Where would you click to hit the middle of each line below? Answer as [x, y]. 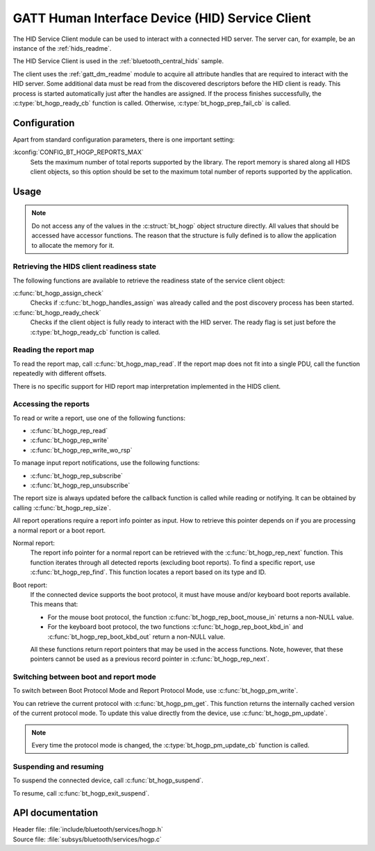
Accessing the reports [51, 404]
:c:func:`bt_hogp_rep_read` [69, 431]
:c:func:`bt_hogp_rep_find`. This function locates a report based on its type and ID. [148, 572]
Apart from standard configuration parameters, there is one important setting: [124, 140]
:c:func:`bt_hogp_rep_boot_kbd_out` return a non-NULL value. [136, 637]
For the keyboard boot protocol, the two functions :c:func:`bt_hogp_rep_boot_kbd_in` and [175, 627]
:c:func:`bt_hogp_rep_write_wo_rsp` [81, 450]
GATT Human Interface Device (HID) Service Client [162, 18]
